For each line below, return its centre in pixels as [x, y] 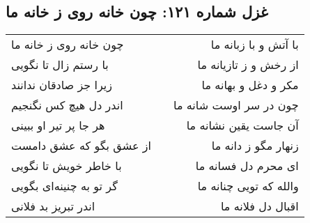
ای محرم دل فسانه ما [247, 166]
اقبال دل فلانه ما [259, 206]
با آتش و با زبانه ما [255, 45]
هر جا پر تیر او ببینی [58, 125]
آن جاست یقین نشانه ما [242, 125]
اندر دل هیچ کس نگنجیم [67, 105]
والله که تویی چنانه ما [248, 186]
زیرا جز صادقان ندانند [62, 85]
